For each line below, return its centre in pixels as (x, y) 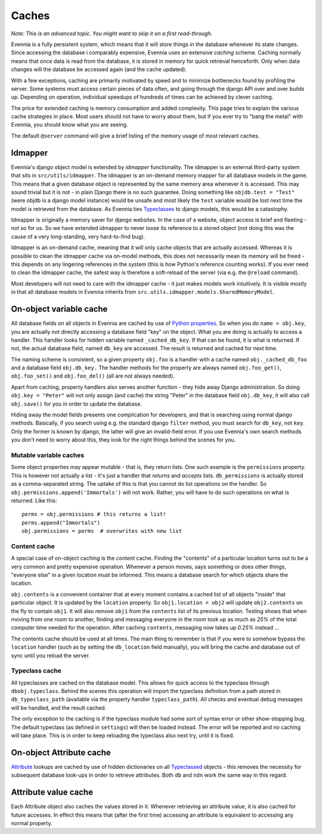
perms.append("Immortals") (61, 522)
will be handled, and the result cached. (59, 707)
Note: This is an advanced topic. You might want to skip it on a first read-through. (112, 33)
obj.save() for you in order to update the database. (77, 404)
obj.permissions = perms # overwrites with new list (102, 531)
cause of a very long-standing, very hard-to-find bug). (78, 237)
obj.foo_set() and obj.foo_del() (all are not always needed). (93, 376)
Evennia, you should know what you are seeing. (69, 125)
